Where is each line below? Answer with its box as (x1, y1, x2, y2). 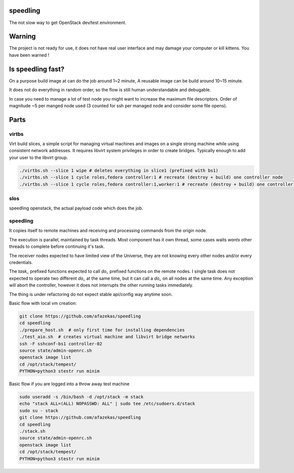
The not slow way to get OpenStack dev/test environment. (9, 20, 127, 26)
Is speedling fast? (9, 65, 65, 73)
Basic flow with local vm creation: (9, 300, 77, 306)
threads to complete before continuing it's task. (9, 243, 105, 250)
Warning (9, 32, 36, 41)
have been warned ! (9, 52, 49, 58)
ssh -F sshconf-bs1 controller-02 (19, 341, 102, 346)
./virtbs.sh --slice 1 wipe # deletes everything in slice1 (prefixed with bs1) (19, 167, 219, 173)
